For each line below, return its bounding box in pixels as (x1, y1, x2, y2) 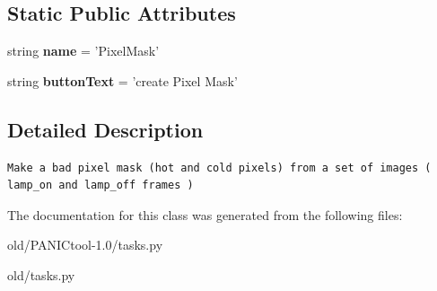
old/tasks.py (7, 265, 75, 284)
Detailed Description (7, 115, 204, 143)
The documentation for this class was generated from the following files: (7, 205, 403, 224)
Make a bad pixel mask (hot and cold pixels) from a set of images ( (7, 161, 432, 174)
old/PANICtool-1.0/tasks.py (7, 235, 163, 254)
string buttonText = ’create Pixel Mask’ (7, 71, 238, 90)
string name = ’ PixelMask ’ (7, 41, 160, 60)
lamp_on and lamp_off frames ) (7, 179, 194, 192)
